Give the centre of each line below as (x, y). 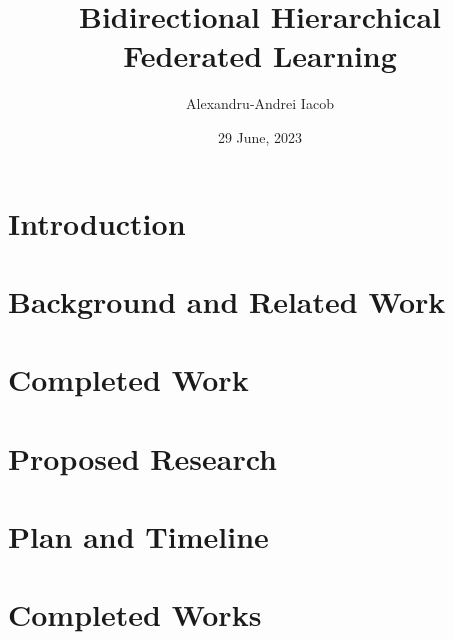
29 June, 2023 (260, 136)
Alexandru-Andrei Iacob (260, 103)
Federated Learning (260, 55)
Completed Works (135, 614)
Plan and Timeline (138, 536)
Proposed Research (142, 457)
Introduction (97, 222)
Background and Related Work (227, 300)
